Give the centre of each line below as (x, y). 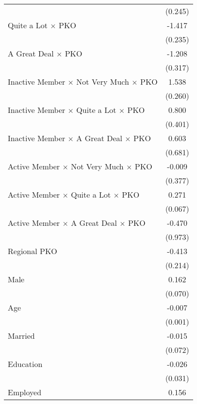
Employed (25, 392)
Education (25, 364)
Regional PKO (33, 251)
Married (21, 336)
